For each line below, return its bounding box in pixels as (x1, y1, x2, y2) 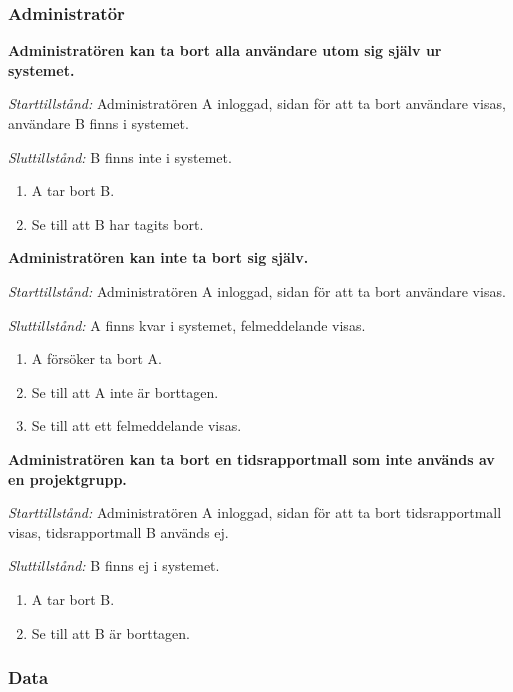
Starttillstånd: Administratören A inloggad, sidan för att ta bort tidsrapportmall (8, 502, 502, 523)
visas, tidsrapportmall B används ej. (8, 521, 229, 542)
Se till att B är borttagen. (31, 622, 190, 643)
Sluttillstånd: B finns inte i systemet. (8, 146, 232, 167)
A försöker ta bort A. (31, 348, 162, 369)
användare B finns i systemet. (8, 113, 189, 133)
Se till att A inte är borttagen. (31, 381, 219, 402)
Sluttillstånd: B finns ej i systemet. (8, 555, 220, 576)
